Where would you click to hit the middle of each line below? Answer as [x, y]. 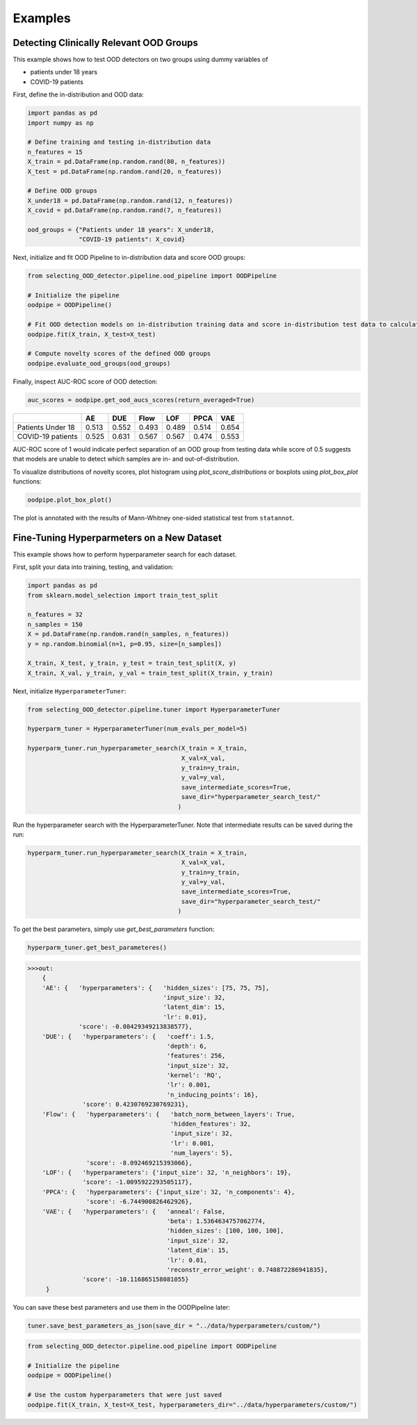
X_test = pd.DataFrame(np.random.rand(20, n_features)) [125, 171]
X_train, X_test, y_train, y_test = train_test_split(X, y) [132, 663]
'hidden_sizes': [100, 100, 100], [225, 1231]
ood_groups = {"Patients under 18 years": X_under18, [121, 230]
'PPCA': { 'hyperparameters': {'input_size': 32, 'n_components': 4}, [169, 1192]
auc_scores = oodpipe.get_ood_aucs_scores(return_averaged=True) [141, 400]
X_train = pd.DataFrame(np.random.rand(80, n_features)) [126, 162]
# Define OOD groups [62, 191]
